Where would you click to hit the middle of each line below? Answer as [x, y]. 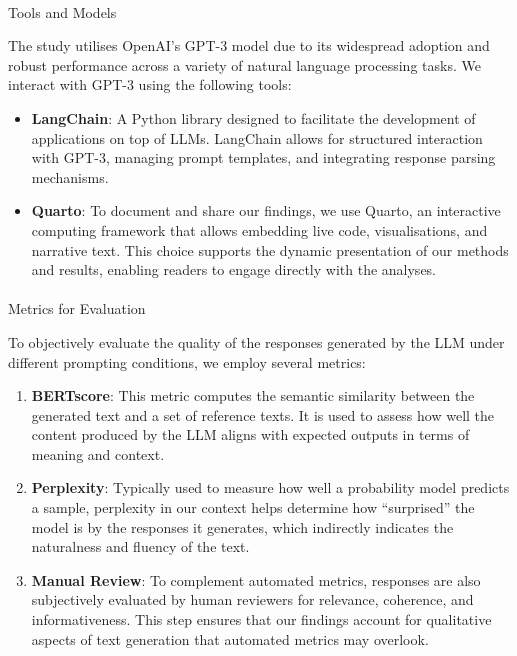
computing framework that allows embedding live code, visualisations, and [259, 229]
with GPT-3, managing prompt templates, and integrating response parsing [263, 157]
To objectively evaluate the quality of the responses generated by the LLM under [256, 341]
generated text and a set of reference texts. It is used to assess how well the [263, 414]
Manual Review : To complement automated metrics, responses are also [256, 579]
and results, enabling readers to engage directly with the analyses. [234, 269]
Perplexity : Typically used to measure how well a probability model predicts [270, 487]
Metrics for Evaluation [77, 308]
